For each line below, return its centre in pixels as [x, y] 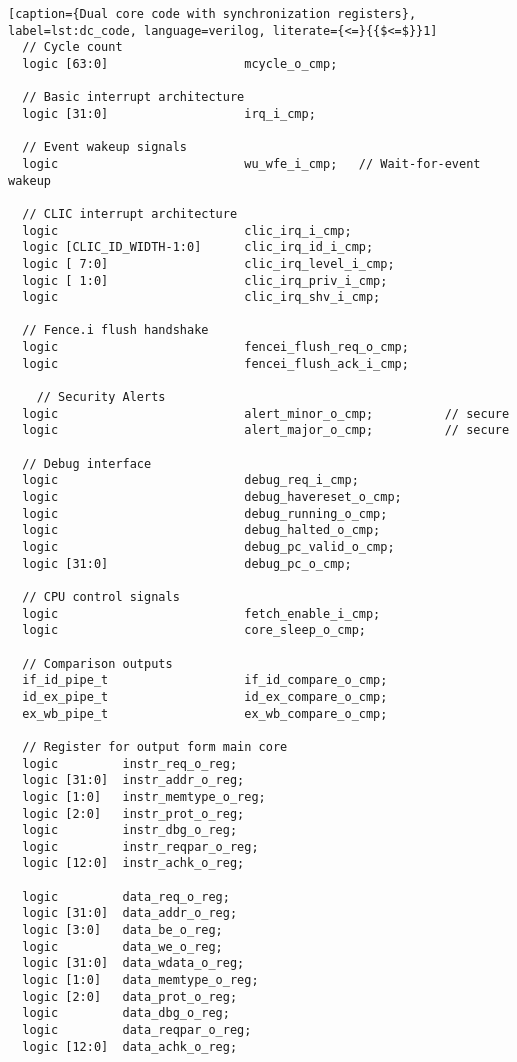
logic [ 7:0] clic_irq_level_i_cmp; [208, 263]
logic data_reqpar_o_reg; [137, 1030]
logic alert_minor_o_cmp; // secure [266, 413]
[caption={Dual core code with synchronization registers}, [212, 14]
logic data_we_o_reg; [122, 946]
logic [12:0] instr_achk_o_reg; [133, 863]
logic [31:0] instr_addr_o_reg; [133, 780]
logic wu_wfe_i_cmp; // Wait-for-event [251, 163]
